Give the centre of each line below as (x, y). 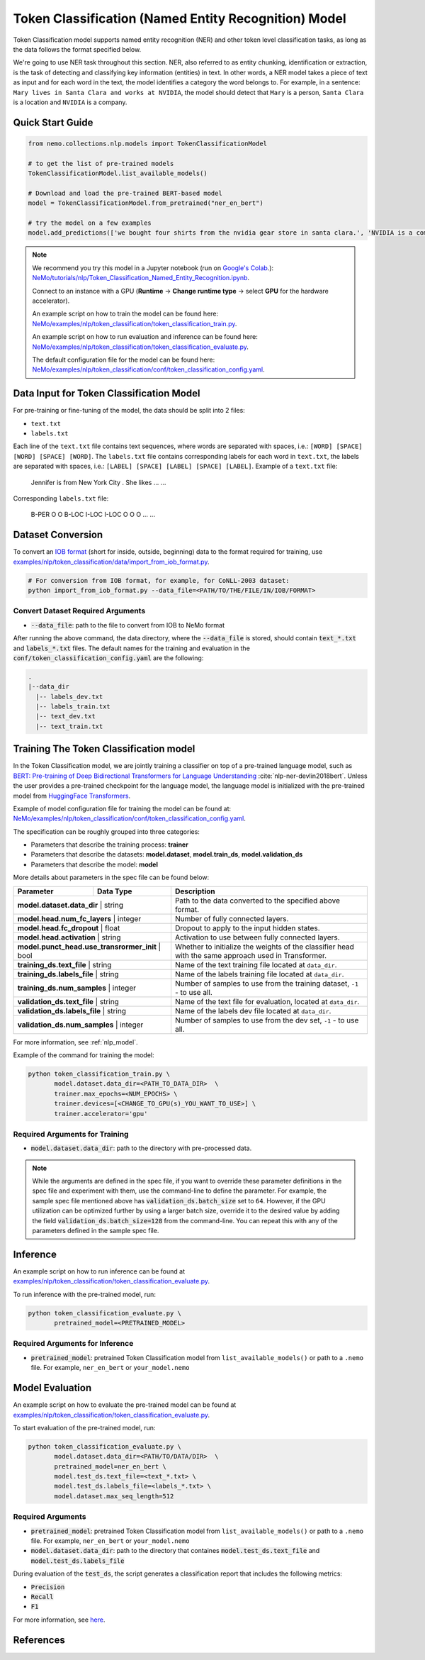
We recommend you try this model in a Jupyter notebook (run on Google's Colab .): (153, 268)
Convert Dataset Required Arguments (79, 611)
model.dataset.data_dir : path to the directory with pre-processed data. (141, 1148)
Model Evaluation (52, 1388)
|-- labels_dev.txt (69, 696)
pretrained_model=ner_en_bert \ (110, 1466)
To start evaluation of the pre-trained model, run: (84, 1427)
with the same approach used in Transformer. (251, 955)
